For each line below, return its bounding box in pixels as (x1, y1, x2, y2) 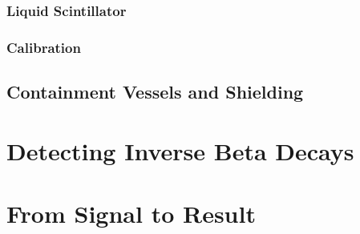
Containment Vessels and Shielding (6, 79, 304, 104)
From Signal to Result (6, 197, 256, 230)
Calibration (6, 37, 81, 57)
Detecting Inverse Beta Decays (6, 134, 354, 167)
